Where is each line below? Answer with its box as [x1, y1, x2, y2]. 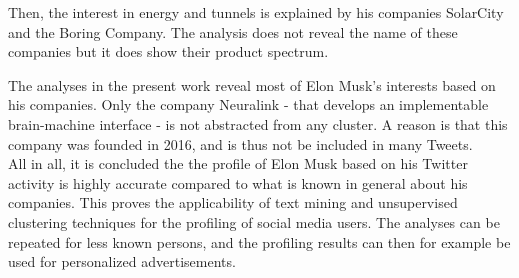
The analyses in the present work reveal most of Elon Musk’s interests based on [8, 74, 496, 95]
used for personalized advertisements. [8, 251, 236, 272]
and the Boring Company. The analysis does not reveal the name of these [8, 21, 458, 42]
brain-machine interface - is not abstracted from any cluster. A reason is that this [8, 113, 508, 134]
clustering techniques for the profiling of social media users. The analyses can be [8, 211, 500, 232]
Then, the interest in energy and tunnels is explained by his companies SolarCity [8, 2, 504, 22]
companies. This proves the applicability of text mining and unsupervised [8, 192, 458, 213]
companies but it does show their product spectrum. [8, 41, 329, 62]
